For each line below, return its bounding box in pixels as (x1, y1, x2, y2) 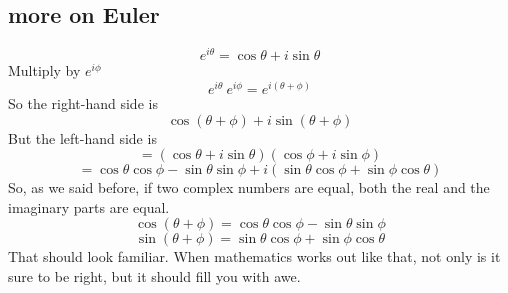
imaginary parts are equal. (8, 196, 170, 217)
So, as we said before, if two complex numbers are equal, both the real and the (8, 177, 490, 198)
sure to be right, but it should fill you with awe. (8, 265, 301, 286)
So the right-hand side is (8, 92, 158, 113)
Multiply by (8, 60, 81, 81)
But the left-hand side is (8, 127, 157, 148)
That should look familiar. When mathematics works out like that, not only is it (8, 246, 501, 267)
